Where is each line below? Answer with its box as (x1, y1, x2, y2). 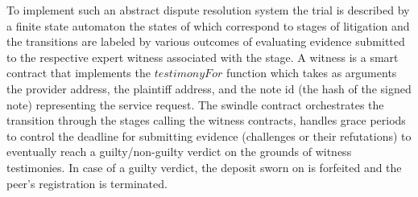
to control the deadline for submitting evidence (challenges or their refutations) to (6, 127, 412, 144)
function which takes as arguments (226, 64, 397, 81)
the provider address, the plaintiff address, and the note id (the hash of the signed (6, 80, 412, 96)
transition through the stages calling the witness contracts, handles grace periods (6, 112, 406, 129)
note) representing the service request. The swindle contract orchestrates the (6, 96, 384, 113)
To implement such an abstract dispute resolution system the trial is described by (6, 2, 410, 18)
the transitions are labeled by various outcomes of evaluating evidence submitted (6, 33, 405, 50)
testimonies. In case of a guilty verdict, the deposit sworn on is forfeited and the (6, 158, 402, 175)
